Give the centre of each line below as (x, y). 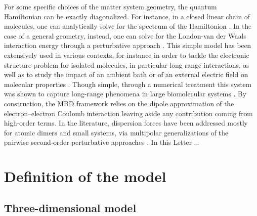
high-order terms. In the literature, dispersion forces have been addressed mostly (126, 123)
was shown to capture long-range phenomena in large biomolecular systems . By (125, 94)
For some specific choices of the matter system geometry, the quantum (110, 6)
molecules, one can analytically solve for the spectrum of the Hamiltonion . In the (128, 26)
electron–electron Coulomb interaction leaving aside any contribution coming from (128, 113)
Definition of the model (85, 176)
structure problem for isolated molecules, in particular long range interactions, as (127, 65)
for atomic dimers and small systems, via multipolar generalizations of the (116, 132)
